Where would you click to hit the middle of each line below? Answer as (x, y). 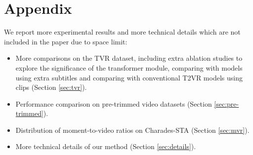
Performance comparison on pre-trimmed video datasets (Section (114, 103)
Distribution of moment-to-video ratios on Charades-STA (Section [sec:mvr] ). (132, 130)
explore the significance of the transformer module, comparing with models (129, 67)
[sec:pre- (227, 103)
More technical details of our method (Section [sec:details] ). (106, 146)
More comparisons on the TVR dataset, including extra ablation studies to (129, 58)
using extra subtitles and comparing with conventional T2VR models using (129, 77)
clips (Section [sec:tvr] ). (51, 87)
